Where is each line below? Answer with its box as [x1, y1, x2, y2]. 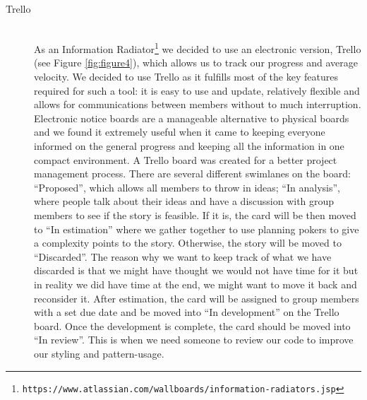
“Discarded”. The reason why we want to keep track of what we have [34, 249, 332, 264]
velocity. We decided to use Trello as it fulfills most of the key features [34, 69, 338, 84]
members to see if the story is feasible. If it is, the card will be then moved [34, 207, 356, 222]
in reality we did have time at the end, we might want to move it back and [34, 276, 357, 291]
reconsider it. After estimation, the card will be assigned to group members [34, 290, 359, 305]
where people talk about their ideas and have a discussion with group [34, 194, 335, 208]
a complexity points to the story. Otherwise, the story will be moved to [34, 235, 342, 250]
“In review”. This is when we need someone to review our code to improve [34, 332, 354, 347]
